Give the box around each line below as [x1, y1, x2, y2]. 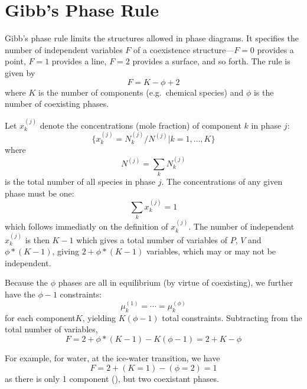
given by [5, 66, 35, 79]
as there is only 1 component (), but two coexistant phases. [5, 372, 219, 384]
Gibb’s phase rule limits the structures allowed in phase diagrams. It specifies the [5, 32, 299, 44]
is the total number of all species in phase [5, 175, 156, 188]
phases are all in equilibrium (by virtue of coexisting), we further [58, 276, 293, 289]
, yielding [82, 311, 116, 323]
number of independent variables [5, 43, 123, 55]
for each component [5, 311, 76, 323]
